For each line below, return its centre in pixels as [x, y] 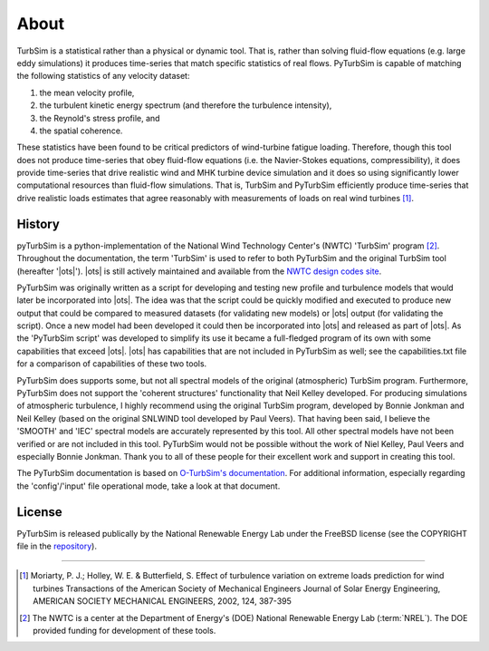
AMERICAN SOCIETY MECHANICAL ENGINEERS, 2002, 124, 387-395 [162, 601]
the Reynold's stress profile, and [100, 118]
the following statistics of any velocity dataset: [103, 76]
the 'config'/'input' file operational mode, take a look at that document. [149, 486]
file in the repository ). [57, 546]
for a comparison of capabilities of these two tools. [112, 364]
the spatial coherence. [81, 131]
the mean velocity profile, [87, 92]
